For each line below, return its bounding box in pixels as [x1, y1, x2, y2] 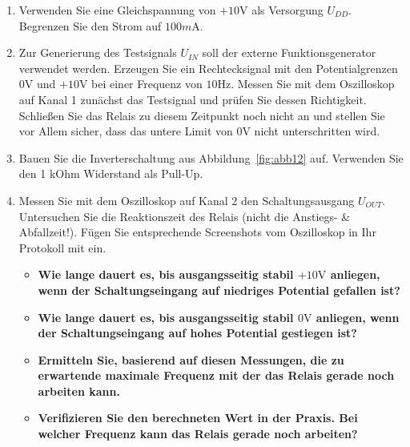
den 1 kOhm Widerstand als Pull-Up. [18, 165, 203, 182]
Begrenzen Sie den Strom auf [18, 17, 162, 34]
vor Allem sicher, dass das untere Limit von [18, 123, 233, 139]
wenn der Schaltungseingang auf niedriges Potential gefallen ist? [38, 281, 400, 298]
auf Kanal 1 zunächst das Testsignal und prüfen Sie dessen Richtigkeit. [18, 91, 367, 107]
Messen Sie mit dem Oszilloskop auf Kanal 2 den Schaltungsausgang [18, 191, 355, 208]
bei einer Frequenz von [91, 75, 203, 92]
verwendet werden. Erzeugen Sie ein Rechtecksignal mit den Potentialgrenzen [18, 59, 398, 76]
